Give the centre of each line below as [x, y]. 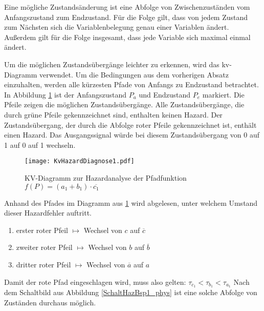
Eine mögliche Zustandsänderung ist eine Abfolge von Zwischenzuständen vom [127, 7]
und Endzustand [165, 94]
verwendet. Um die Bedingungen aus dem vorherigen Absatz [134, 74]
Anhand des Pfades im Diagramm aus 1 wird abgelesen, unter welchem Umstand [131, 202]
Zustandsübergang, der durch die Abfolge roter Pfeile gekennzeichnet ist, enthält [130, 124]
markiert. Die [223, 94]
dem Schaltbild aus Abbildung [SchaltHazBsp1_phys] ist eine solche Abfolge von [131, 292]
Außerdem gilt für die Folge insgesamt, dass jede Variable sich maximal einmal [127, 37]
